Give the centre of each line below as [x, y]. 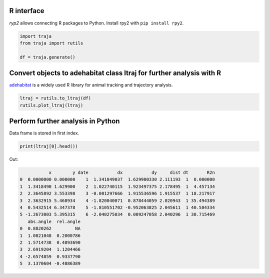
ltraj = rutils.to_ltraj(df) [55, 98]
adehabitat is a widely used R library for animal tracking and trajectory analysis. [91, 85]
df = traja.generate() [47, 57]
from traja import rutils [51, 43]
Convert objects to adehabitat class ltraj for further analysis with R [115, 73]
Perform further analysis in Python [64, 121]
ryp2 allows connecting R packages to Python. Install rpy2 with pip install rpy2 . [96, 23]
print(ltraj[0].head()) [49, 146]
